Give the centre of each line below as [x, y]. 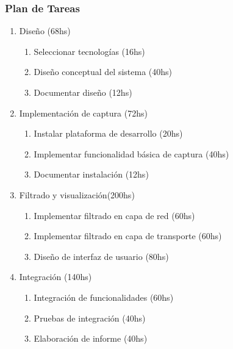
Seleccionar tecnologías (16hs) [89, 51]
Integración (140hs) [56, 277]
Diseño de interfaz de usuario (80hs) [101, 256]
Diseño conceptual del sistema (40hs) [103, 72]
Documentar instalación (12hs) [91, 174]
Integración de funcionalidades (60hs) [104, 297]
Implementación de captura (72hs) [83, 113]
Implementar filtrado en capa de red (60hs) [114, 215]
